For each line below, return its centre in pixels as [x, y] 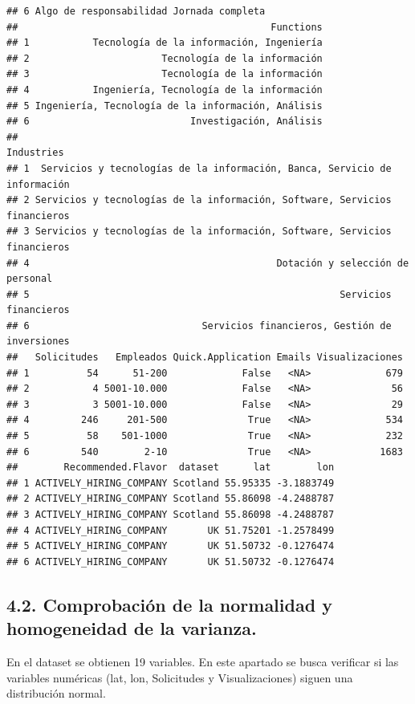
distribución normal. [56, 693]
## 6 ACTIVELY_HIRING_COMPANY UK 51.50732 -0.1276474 [171, 562]
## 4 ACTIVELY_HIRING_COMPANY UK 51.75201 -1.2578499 [171, 530]
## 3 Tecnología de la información [165, 74]
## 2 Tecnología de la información [165, 58]
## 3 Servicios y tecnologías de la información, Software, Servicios [199, 232]
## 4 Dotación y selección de [208, 263]
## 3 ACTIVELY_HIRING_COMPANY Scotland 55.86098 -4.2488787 [171, 515]
